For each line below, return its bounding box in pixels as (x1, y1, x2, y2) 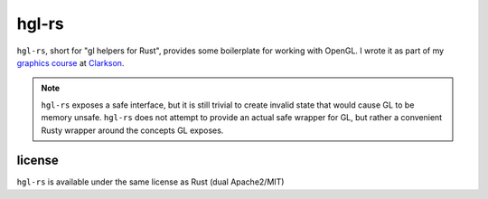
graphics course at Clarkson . (16, 57, 125, 68)
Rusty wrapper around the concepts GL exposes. (41, 125, 224, 136)
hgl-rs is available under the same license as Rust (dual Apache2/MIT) (16, 176, 285, 187)
